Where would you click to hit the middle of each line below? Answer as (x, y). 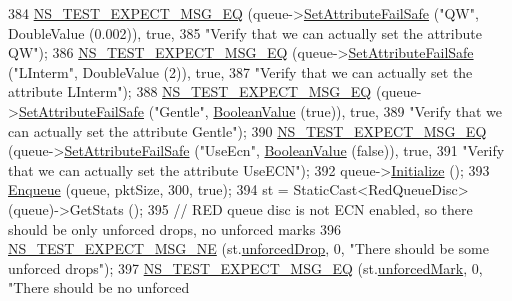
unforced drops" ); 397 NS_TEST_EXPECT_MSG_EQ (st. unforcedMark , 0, (245, 267)
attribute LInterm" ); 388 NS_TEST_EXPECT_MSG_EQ (190, 91)
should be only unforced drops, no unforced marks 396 (174, 228)
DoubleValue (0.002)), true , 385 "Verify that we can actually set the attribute (245, 32)
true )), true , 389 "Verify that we (404, 110)
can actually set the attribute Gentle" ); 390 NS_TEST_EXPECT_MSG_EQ (247, 130)
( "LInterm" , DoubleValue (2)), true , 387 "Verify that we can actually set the (240, 71)
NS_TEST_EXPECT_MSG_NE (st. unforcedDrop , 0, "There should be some (248, 248)
